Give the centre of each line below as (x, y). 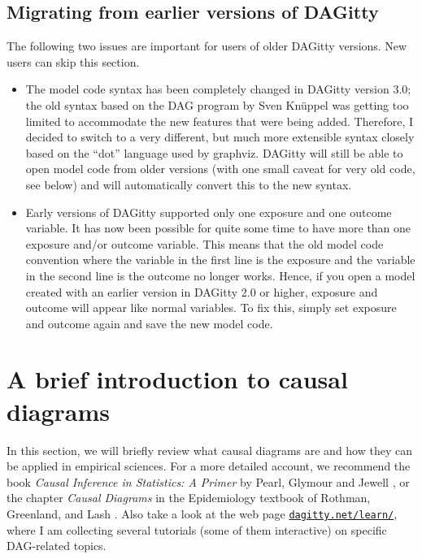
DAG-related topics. (57, 546)
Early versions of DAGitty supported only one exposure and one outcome (209, 212)
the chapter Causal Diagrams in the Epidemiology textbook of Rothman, (189, 498)
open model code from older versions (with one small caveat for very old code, (220, 169)
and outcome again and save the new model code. (149, 323)
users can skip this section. (73, 61)
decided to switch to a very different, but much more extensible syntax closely (220, 137)
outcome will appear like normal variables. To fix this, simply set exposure (211, 308)
